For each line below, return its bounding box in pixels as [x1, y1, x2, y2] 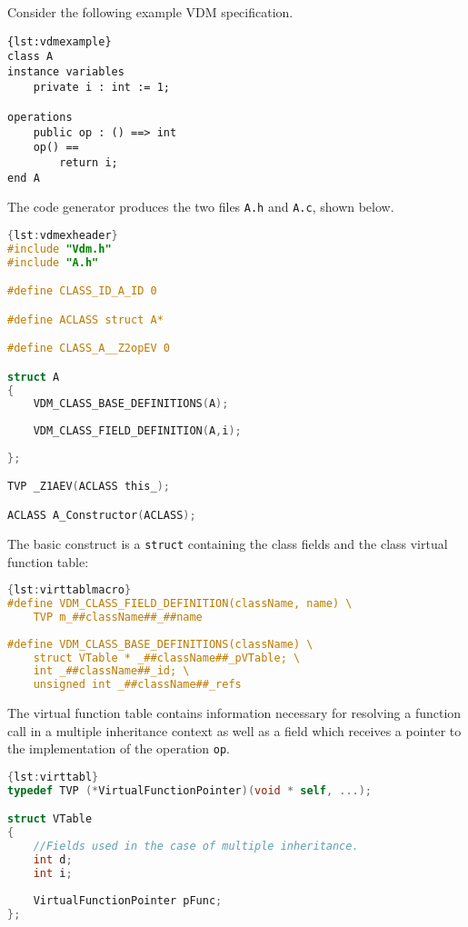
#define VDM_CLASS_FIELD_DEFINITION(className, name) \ [7, 597, 353, 610]
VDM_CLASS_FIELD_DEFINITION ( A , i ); [33, 424, 242, 438]
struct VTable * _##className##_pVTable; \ [33, 651, 301, 664]
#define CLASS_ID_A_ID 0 [7, 284, 157, 298]
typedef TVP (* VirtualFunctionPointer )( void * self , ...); [7, 783, 373, 797]
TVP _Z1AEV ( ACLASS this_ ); [7, 480, 170, 493]
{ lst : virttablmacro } [7, 583, 132, 597]
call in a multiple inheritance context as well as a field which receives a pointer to [7, 721, 462, 740]
